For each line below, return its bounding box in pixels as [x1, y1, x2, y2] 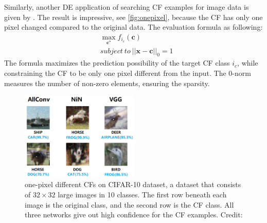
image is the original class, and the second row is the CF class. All [25, 199, 234, 210]
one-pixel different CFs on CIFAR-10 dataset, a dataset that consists [25, 179, 241, 190]
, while [237, 57, 258, 68]
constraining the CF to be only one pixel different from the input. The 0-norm [4, 68, 251, 78]
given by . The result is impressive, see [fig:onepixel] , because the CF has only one [4, 11, 263, 22]
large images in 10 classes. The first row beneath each [58, 189, 227, 199]
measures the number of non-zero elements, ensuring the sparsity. [4, 77, 210, 88]
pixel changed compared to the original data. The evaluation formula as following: [4, 22, 263, 32]
